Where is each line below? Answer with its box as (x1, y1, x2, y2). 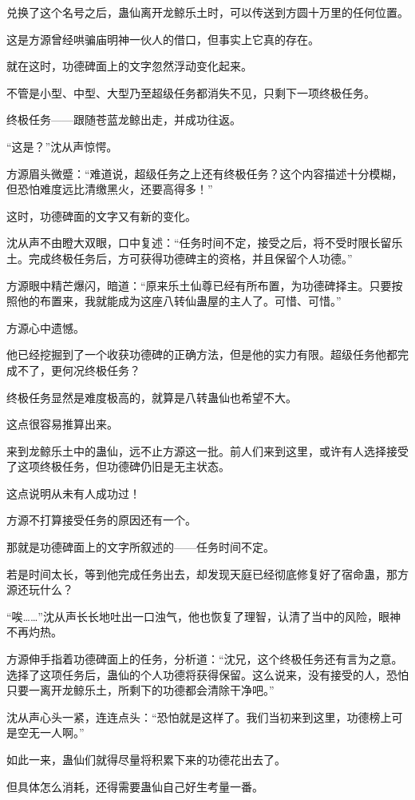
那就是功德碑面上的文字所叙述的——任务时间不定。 (6, 539, 275, 555)
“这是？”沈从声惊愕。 (6, 137, 118, 154)
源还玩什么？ (6, 581, 73, 598)
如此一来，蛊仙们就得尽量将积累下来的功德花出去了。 (6, 751, 286, 767)
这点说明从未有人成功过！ (6, 484, 140, 501)
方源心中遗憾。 (6, 319, 85, 336)
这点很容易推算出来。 (6, 416, 118, 432)
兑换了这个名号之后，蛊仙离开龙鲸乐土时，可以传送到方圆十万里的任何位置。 (6, 4, 409, 20)
